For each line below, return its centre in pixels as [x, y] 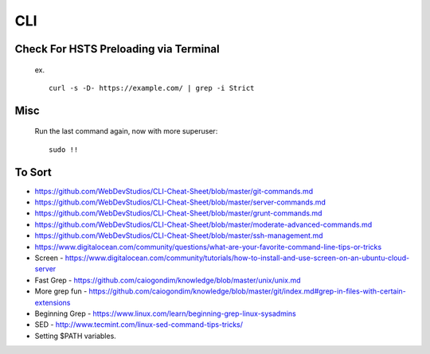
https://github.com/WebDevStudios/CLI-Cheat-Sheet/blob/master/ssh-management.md [179, 235]
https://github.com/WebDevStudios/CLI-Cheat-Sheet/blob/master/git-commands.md [174, 191]
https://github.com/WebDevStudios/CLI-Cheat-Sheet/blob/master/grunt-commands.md [178, 213]
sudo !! [64, 150]
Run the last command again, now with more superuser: [126, 131]
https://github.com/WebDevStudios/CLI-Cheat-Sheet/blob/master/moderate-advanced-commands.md [203, 224]
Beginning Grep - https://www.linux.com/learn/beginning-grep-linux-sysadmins [165, 313]
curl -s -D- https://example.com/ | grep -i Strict [152, 88]
